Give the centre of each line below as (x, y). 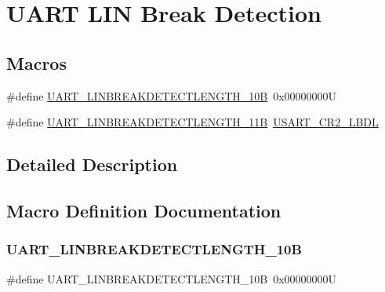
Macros (36, 62)
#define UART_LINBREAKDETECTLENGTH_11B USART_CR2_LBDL (192, 122)
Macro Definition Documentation (144, 210)
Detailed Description (92, 164)
